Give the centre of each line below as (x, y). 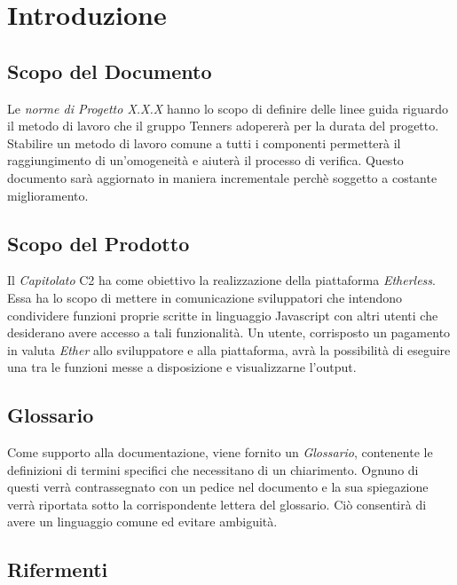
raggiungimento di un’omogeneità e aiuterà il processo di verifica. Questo (205, 160)
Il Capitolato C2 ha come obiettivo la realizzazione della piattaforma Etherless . (221, 280)
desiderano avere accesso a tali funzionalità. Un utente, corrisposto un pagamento (229, 332)
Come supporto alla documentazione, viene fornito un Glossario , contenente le (220, 452)
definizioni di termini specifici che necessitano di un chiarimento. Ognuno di (213, 469)
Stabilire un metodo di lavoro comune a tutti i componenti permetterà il (204, 142)
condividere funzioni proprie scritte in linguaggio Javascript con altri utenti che (223, 315)
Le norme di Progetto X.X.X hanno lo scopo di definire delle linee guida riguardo (228, 108)
